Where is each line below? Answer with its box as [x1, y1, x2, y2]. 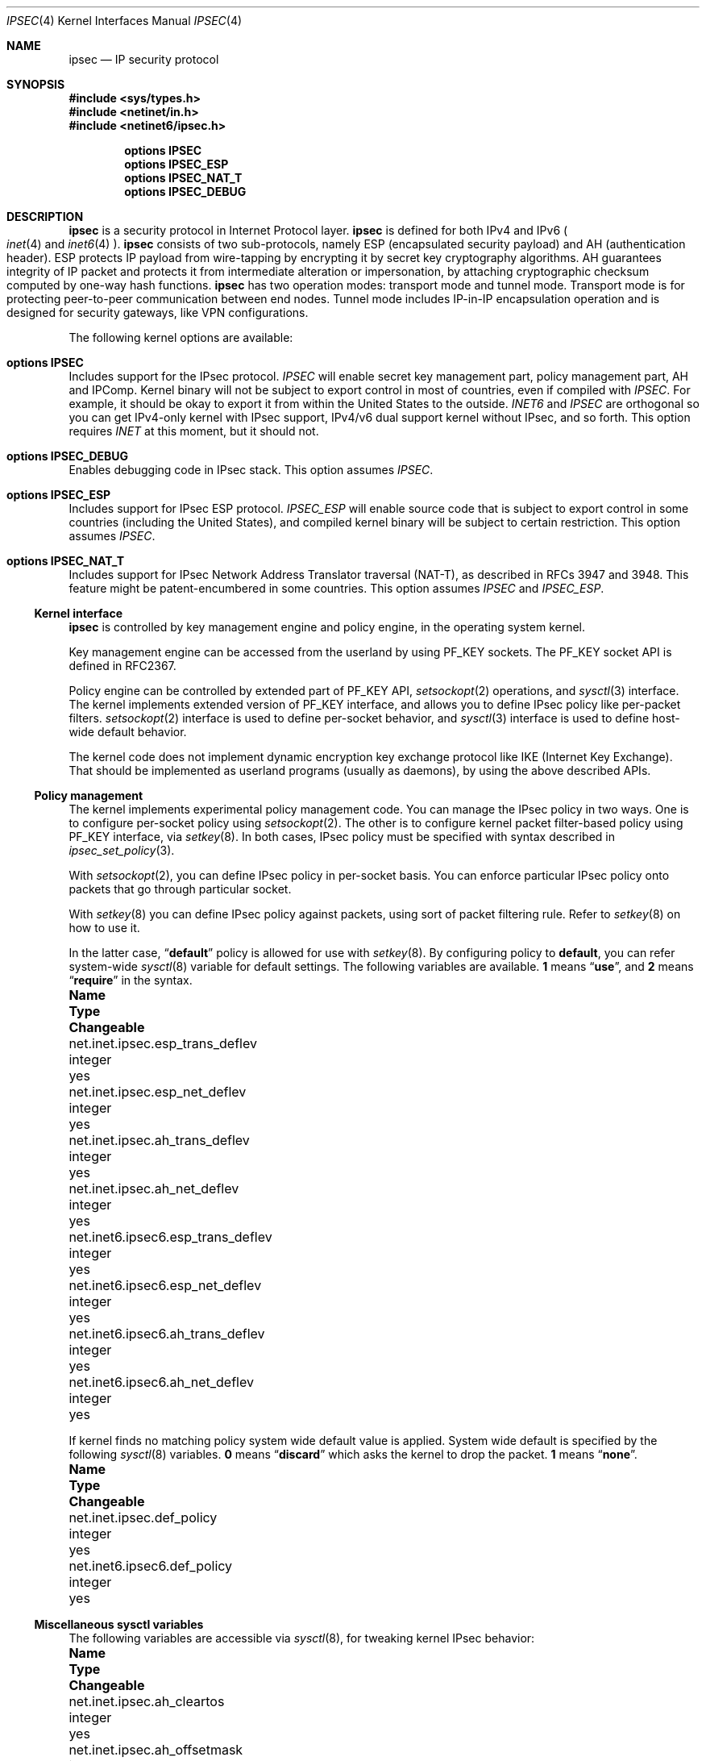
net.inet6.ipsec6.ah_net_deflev [69, 1374, 254, 1390]
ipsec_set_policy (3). [69, 843, 175, 857]
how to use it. [69, 921, 140, 935]
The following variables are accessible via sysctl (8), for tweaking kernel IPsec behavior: [69, 1631, 535, 1645]
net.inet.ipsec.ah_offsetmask [69, 1742, 243, 1758]
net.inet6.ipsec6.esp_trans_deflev [69, 1229, 272, 1245]
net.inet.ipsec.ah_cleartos [69, 1693, 225, 1709]
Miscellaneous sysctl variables [34, 1617, 204, 1631]
